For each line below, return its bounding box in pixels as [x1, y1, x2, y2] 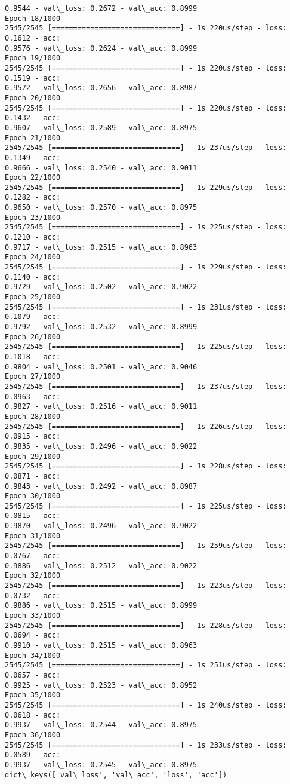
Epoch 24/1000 [5, 253, 61, 262]
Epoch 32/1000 [5, 571, 61, 580]
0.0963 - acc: [5, 392, 61, 401]
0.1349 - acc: [5, 153, 61, 162]
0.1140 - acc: [5, 272, 61, 281]
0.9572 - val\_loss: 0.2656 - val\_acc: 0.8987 [5, 84, 198, 93]
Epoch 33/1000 [5, 611, 61, 620]
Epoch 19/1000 [5, 54, 61, 63]
